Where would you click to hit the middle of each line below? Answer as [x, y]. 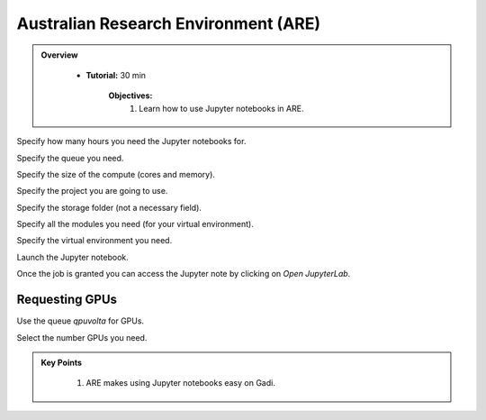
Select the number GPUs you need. [82, 337]
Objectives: [130, 96]
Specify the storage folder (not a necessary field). [109, 207]
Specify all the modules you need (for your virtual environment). [135, 224]
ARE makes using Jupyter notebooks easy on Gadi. [181, 383]
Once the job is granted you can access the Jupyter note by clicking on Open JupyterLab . [184, 274]
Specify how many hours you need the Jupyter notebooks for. [131, 142]
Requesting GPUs [67, 300]
